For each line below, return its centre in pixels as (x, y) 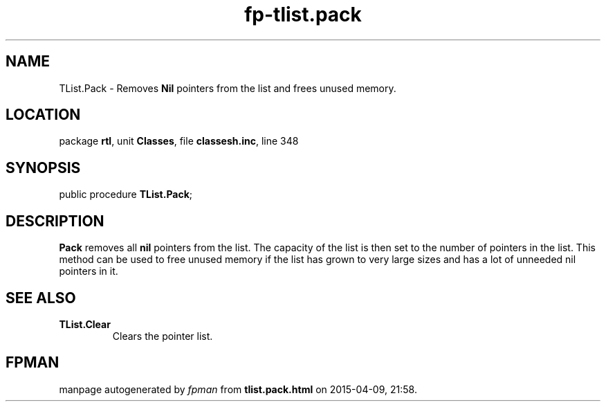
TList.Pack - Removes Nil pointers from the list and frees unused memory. (228, 88)
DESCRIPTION (55, 221)
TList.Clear (85, 324)
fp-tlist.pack (303, 15)
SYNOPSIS (43, 168)
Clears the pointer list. (163, 336)
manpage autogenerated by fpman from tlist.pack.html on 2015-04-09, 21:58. (238, 389)
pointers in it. (89, 271)
